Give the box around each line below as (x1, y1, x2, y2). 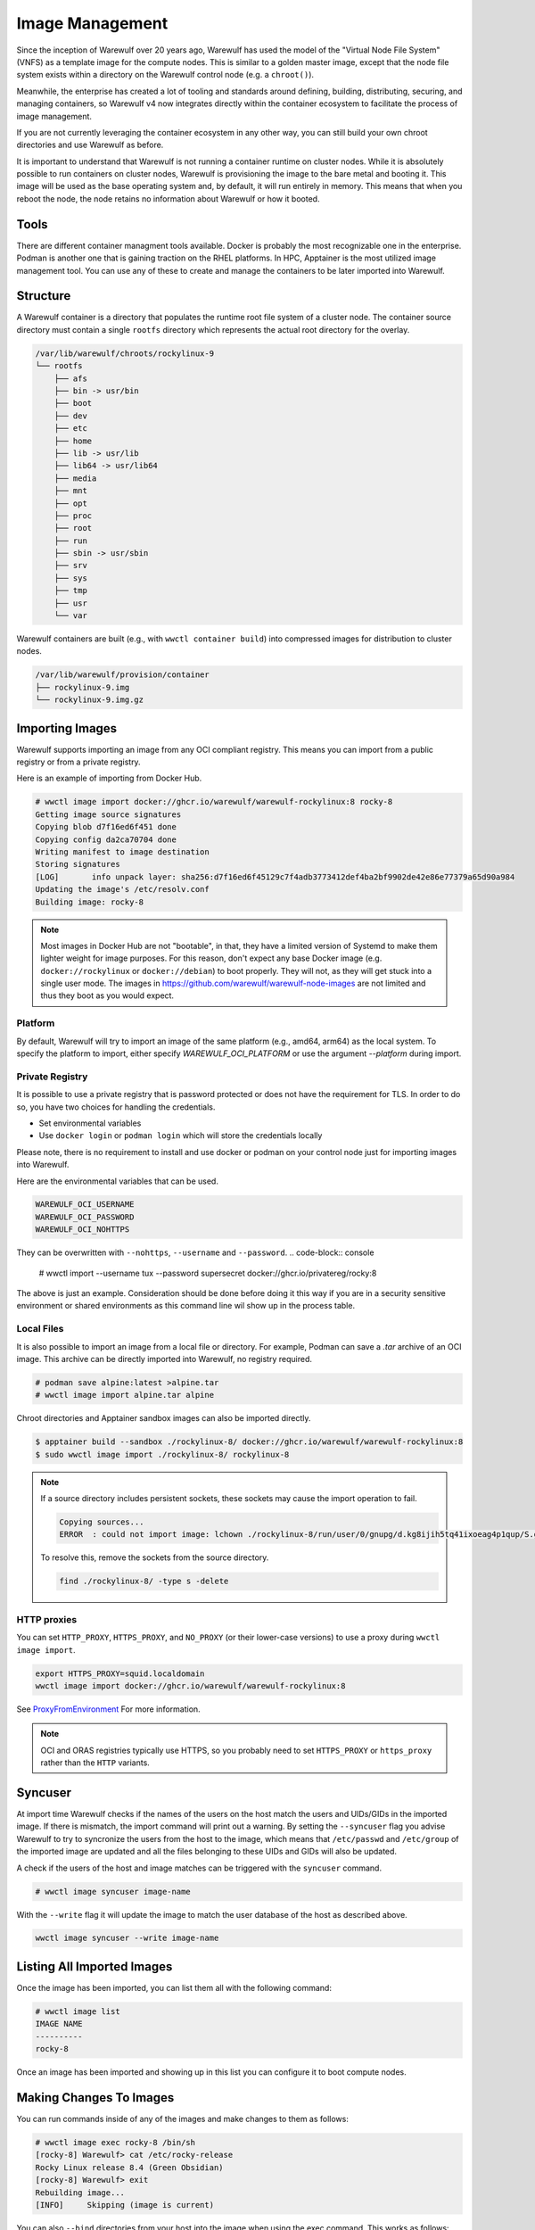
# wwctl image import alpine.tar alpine (35, 1390, 214, 1400)
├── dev (53, 410, 88, 421)
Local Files (16, 1323, 64, 1335)
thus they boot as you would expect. (40, 990, 174, 1001)
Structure (16, 288, 71, 303)
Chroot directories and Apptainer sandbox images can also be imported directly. (16, 1413, 311, 1424)
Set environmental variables (38, 1118, 142, 1128)
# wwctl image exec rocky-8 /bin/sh (35, 2137, 196, 2148)
